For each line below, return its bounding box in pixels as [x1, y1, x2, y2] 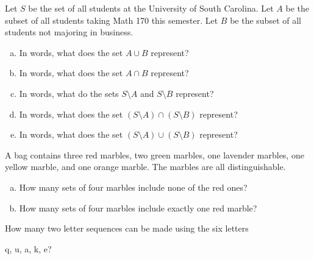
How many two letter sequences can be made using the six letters [5, 222, 249, 235]
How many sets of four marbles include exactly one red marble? [19, 201, 257, 214]
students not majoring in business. [5, 26, 134, 38]
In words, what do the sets [19, 87, 119, 99]
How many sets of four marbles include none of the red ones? [19, 180, 248, 193]
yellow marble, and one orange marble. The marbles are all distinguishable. [5, 160, 286, 173]
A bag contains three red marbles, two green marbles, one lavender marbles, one [5, 148, 304, 161]
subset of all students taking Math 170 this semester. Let [5, 13, 218, 26]
